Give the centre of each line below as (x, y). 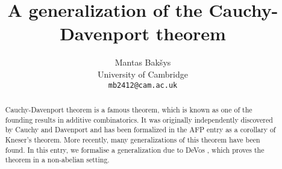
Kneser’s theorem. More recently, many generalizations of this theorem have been (133, 139)
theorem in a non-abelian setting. (57, 160)
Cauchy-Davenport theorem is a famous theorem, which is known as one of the (129, 109)
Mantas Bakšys (143, 62)
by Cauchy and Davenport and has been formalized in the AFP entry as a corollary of (140, 130)
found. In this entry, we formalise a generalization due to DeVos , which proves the (135, 149)
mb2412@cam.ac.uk (143, 85)
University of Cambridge (143, 74)
